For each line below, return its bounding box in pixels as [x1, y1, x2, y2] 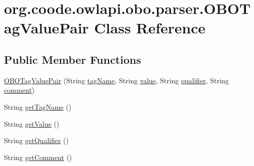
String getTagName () [4, 101, 71, 112]
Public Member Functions [4, 51, 141, 67]
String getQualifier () [4, 135, 69, 146]
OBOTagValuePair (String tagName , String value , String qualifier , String [4, 75, 229, 85]
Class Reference [94, 17, 205, 38]
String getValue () [4, 118, 59, 129]
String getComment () [4, 152, 72, 162]
